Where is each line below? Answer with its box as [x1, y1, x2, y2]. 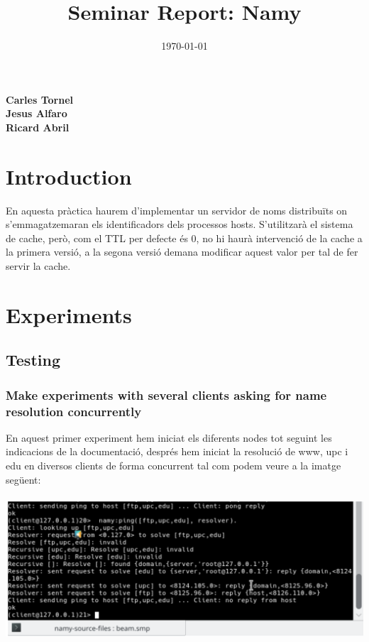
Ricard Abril [6, 119, 70, 134]
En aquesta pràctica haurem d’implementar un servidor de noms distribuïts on [6, 202, 348, 217]
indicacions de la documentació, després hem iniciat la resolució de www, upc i [6, 444, 348, 459]
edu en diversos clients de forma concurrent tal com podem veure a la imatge [6, 458, 341, 473]
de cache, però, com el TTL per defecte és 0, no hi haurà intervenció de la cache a [6, 230, 363, 245]
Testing [6, 349, 60, 371]
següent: [6, 472, 41, 486]
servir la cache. [6, 259, 71, 273]
